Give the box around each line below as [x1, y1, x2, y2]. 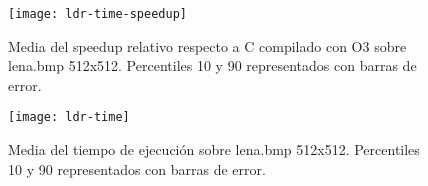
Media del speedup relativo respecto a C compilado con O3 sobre [8, 35, 407, 56]
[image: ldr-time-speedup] [8, 7, 187, 21]
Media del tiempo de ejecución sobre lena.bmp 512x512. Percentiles [8, 139, 420, 160]
